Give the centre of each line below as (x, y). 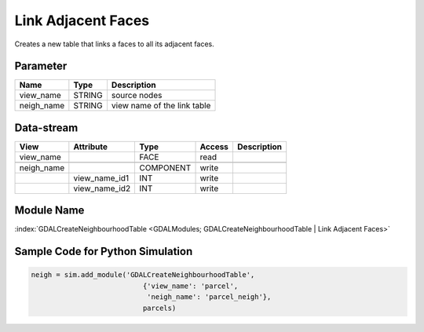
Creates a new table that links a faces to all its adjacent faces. (115, 44)
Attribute (91, 147)
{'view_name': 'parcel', (190, 286)
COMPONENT (165, 167)
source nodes (137, 96)
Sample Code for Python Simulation (104, 252)
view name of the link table (161, 106)
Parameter (41, 66)
